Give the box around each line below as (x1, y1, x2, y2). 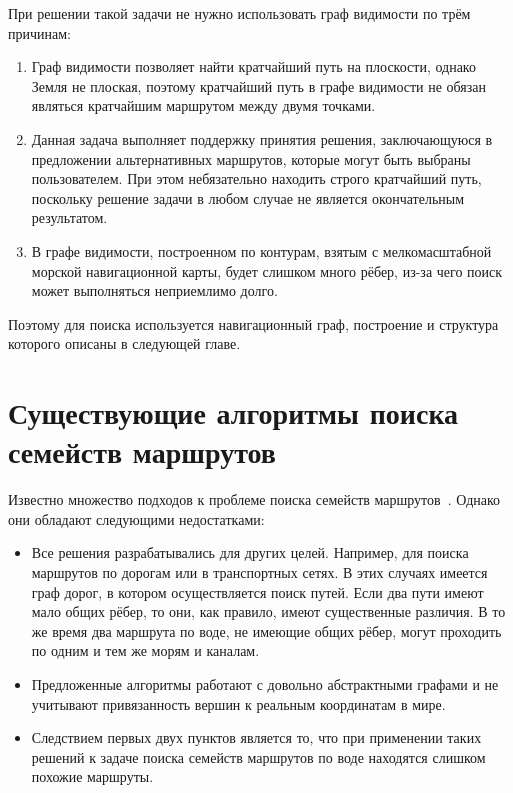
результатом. (31, 207, 108, 228)
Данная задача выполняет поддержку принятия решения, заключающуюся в (31, 128, 493, 149)
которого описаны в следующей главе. (8, 333, 241, 354)
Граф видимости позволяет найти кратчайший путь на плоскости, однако (31, 56, 476, 77)
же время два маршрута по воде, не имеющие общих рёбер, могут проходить (31, 620, 502, 641)
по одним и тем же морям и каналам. (31, 640, 260, 661)
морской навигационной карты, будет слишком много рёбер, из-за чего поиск (31, 260, 503, 281)
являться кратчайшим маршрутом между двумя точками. (31, 95, 376, 116)
